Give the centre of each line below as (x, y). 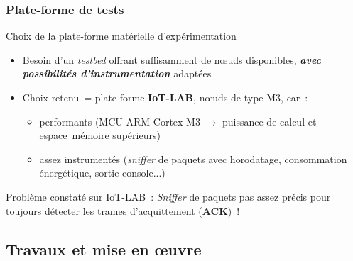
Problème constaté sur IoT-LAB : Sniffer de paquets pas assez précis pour (168, 196)
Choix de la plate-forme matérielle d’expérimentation (121, 36)
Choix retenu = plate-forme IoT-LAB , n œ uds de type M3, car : (165, 97)
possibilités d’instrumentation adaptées (117, 73)
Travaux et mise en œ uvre (104, 249)
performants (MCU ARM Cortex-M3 (120, 121)
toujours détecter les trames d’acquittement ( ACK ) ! (123, 210)
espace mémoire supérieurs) (100, 135)
